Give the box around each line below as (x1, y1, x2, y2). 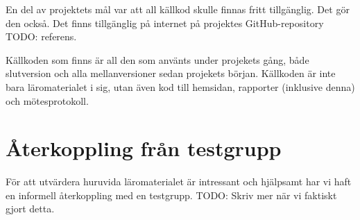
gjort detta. (6, 201, 55, 216)
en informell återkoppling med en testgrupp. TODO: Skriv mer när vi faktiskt (6, 187, 337, 202)
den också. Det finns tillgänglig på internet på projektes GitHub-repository (6, 15, 324, 30)
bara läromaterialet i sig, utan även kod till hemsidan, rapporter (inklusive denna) (6, 79, 355, 94)
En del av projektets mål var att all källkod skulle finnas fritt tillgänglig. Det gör (6, 2, 350, 16)
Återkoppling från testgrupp (6, 134, 282, 162)
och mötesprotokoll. (6, 93, 89, 108)
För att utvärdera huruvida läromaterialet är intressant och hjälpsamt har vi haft (6, 174, 352, 189)
